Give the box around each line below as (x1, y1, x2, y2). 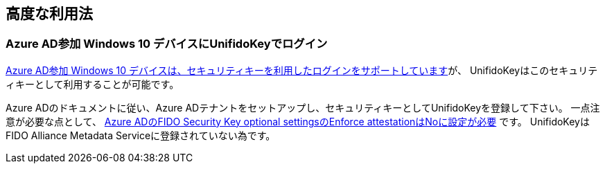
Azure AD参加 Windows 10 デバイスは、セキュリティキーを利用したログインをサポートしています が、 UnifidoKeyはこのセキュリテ (6, 64, 598, 76)
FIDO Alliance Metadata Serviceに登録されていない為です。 (6, 129, 276, 141)
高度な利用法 (6, 5, 93, 22)
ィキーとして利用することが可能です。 (6, 78, 179, 90)
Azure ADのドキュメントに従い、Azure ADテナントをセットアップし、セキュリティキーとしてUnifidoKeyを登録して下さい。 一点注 (6, 101, 600, 114)
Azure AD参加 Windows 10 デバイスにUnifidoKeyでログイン (6, 37, 328, 51)
